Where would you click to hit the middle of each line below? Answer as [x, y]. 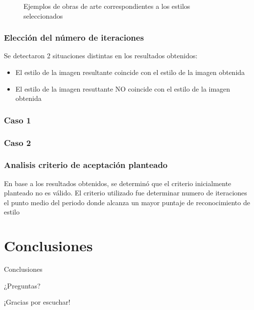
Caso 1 [18, 120]
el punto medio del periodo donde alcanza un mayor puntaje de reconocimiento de [127, 202]
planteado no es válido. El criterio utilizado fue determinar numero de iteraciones [126, 193]
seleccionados [43, 15]
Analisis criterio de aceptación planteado [86, 165]
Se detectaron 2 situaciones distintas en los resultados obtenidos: [101, 56]
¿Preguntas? [22, 285]
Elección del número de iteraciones [74, 37]
